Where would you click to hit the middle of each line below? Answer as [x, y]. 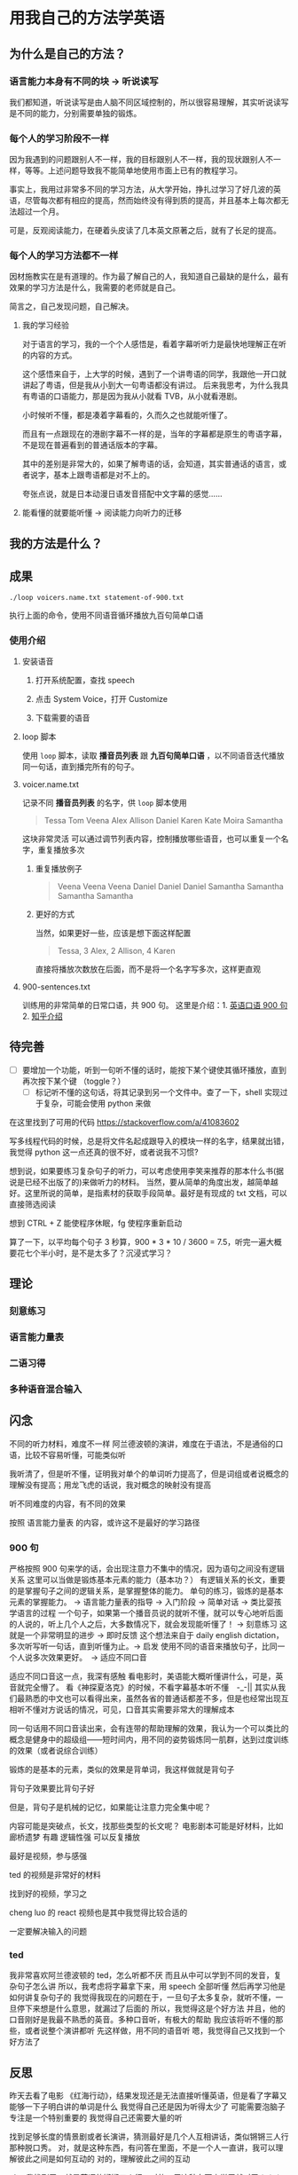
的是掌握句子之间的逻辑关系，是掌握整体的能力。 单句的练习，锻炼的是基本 [146, 1591]
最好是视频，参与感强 [48, 1856]
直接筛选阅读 [32, 1204]
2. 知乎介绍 [43, 1016]
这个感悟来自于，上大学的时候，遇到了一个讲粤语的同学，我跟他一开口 [150, 374]
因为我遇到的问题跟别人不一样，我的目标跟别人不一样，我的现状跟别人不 [141, 160]
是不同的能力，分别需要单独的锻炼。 [75, 113]
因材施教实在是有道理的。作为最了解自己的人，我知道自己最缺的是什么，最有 [149, 277]
